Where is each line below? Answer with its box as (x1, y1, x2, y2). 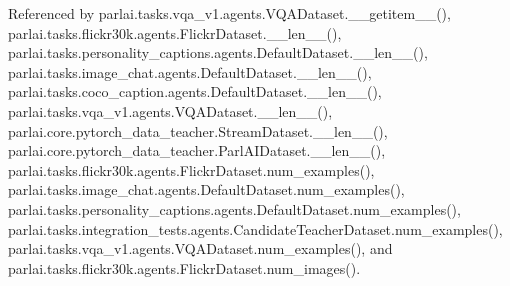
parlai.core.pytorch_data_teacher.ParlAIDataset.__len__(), (8, 140, 386, 161)
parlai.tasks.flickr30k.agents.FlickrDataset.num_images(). (8, 257, 361, 278)
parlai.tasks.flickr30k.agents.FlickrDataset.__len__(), (8, 22, 342, 43)
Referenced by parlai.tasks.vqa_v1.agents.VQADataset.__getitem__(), (8, 3, 451, 23)
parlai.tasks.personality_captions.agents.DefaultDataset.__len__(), (8, 42, 428, 63)
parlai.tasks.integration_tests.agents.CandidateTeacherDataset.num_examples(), (8, 218, 503, 239)
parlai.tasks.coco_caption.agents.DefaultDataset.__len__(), (8, 81, 382, 102)
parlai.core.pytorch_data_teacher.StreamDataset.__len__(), (8, 120, 388, 141)
